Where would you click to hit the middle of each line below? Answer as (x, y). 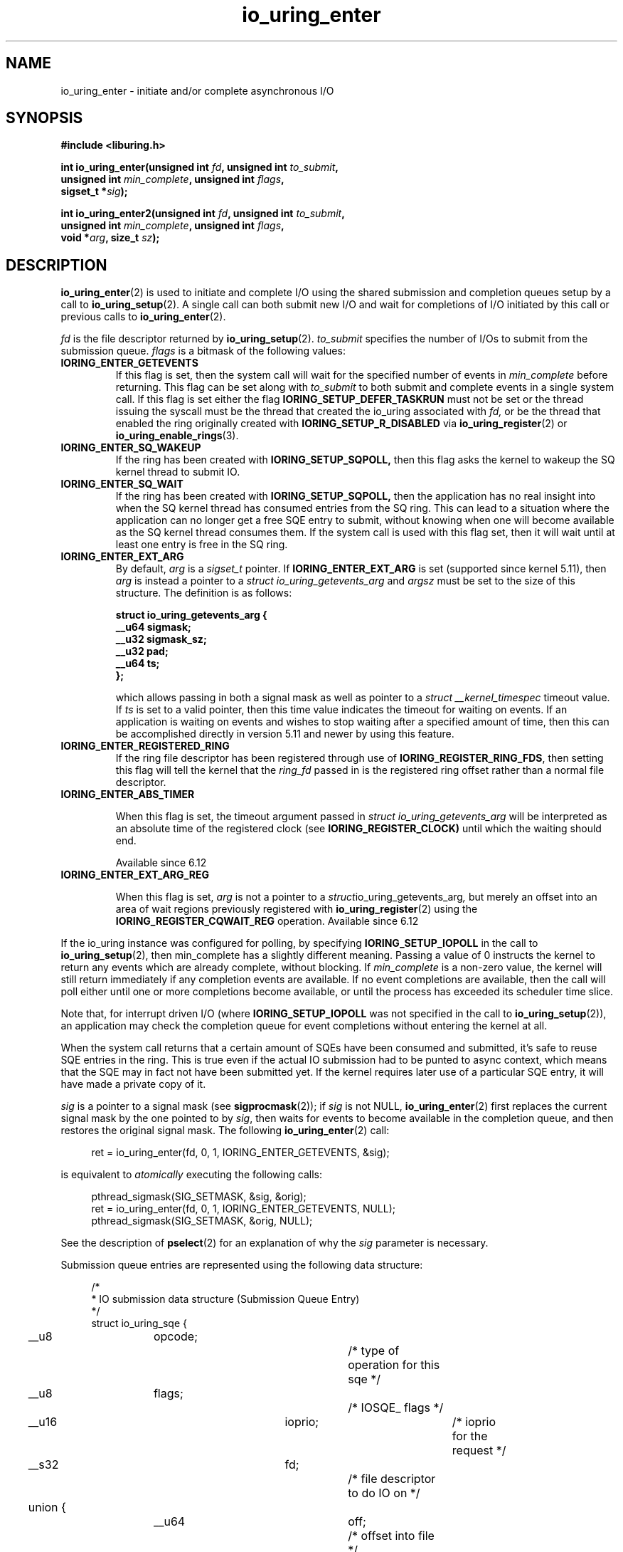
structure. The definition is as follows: (204, 593)
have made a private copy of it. (133, 1084)
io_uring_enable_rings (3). (177, 436)
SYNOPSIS (44, 118)
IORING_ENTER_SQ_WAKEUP (131, 448)
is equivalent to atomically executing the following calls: (191, 1175)
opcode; (175, 1337)
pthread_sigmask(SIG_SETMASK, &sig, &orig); (199, 1197)
